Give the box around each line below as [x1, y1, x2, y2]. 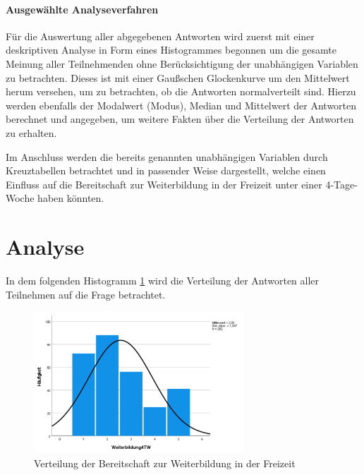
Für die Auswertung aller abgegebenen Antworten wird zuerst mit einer [6, 28, 315, 43]
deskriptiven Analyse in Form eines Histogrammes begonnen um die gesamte [6, 42, 336, 57]
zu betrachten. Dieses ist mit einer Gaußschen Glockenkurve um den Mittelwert [6, 70, 350, 85]
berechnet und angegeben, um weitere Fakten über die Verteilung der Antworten [6, 112, 354, 126]
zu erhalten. [6, 125, 57, 140]
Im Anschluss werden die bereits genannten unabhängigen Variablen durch [6, 149, 328, 164]
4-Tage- [325, 176, 358, 191]
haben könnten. [37, 191, 104, 205]
